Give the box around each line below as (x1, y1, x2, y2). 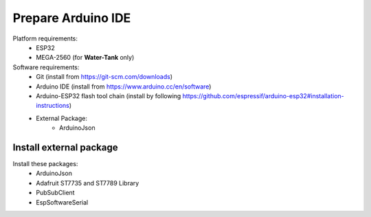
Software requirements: (12, 62, 80, 71)
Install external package (12, 141, 118, 153)
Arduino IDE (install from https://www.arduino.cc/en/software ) (36, 82, 212, 91)
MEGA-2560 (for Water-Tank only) (36, 54, 135, 62)
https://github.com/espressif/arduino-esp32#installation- (182, 91, 345, 100)
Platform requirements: (12, 34, 78, 43)
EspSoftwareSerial (36, 198, 89, 206)
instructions (36, 102, 70, 110)
